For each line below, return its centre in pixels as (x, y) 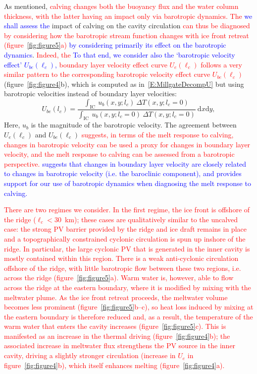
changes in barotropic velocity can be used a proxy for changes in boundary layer (127, 144)
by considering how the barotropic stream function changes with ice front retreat (127, 35)
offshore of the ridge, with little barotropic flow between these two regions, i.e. (123, 268)
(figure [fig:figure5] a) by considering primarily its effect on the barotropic (115, 45)
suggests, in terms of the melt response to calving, (157, 134)
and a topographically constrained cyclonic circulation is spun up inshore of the (125, 238)
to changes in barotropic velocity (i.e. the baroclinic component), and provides (123, 173)
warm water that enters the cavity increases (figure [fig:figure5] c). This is (115, 326)
